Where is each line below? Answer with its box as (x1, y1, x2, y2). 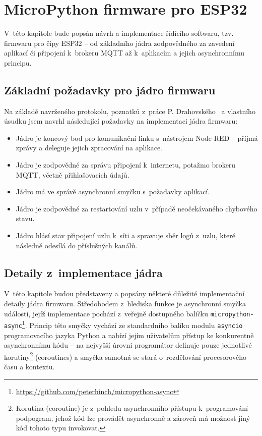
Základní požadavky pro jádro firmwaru (4, 82, 216, 97)
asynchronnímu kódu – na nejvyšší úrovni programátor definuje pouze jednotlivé (4, 340, 252, 350)
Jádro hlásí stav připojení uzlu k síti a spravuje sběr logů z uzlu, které (16, 230, 235, 241)
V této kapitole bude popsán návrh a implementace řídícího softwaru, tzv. (4, 28, 234, 38)
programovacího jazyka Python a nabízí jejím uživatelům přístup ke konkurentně (4, 330, 254, 340)
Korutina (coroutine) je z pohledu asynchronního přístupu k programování (16, 403, 248, 413)
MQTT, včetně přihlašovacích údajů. (16, 169, 129, 180)
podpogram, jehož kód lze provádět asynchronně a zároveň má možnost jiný (16, 412, 250, 423)
